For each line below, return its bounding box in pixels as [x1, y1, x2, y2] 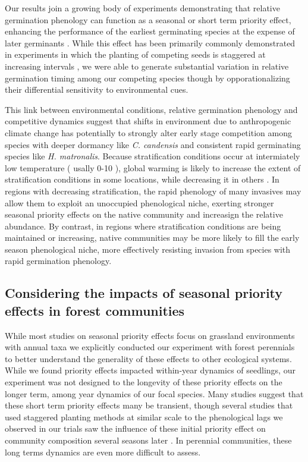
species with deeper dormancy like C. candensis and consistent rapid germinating [5, 138, 301, 150]
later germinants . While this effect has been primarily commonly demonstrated [5, 36, 296, 49]
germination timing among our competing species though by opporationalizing [5, 71, 290, 84]
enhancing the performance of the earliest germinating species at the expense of [5, 25, 295, 37]
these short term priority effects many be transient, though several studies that [5, 399, 293, 411]
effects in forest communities [5, 301, 185, 319]
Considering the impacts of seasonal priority [5, 284, 283, 302]
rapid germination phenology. [5, 254, 112, 267]
